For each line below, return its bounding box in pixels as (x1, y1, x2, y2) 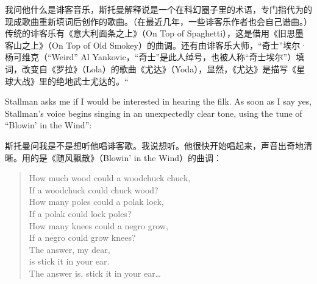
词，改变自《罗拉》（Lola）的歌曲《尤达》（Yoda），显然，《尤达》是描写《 (5, 62, 297, 75)
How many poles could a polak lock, (29, 195, 164, 208)
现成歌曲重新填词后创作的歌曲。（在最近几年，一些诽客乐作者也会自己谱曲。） (5, 15, 312, 27)
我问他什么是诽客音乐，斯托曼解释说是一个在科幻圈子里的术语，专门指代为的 (5, 3, 312, 15)
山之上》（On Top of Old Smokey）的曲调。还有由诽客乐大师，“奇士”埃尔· (13, 38, 307, 51)
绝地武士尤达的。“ (55, 74, 129, 87)
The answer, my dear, (29, 243, 110, 255)
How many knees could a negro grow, (29, 219, 168, 232)
